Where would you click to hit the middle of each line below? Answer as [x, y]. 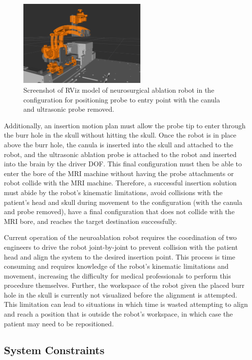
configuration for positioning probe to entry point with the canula [122, 99]
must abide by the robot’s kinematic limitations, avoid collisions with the [113, 192]
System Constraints [54, 350]
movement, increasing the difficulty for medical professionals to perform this [117, 275]
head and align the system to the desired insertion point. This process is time [120, 256]
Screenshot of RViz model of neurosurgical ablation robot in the [119, 90]
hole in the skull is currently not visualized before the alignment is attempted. [121, 294]
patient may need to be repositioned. [59, 323]
